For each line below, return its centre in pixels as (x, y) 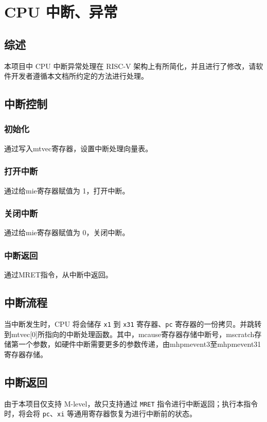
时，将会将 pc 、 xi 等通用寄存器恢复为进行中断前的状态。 (100, 414)
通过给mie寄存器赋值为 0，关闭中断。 (67, 232)
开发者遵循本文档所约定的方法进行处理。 (79, 76)
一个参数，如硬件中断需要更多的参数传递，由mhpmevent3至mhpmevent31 (140, 344)
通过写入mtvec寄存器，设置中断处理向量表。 (78, 148)
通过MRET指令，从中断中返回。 (58, 275)
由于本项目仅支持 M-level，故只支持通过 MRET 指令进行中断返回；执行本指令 (131, 403)
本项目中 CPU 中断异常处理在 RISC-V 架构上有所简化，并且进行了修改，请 (130, 66)
